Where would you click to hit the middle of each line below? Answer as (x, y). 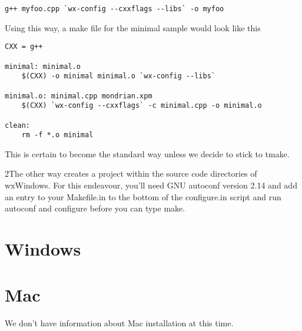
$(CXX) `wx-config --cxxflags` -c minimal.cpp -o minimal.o (142, 106)
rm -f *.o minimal (57, 135)
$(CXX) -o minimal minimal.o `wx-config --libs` (118, 76)
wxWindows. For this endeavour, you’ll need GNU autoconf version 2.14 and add (151, 185)
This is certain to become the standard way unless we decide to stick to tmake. (147, 153)
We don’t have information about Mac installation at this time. (119, 323)
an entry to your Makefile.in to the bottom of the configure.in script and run (143, 196)
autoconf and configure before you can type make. (95, 208)
